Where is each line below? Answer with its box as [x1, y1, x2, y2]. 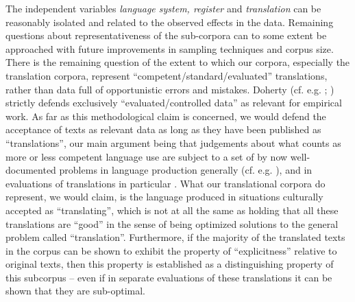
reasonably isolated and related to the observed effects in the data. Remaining [5, 14, 334, 29]
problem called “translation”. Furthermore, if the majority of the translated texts [5, 230, 345, 244]
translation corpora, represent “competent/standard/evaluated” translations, [5, 68, 328, 82]
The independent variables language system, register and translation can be [5, 1, 321, 15]
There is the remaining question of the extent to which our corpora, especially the [5, 55, 350, 69]
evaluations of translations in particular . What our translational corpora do [5, 176, 326, 190]
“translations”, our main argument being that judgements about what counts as [5, 135, 341, 150]
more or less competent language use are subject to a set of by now [5, 149, 288, 163]
